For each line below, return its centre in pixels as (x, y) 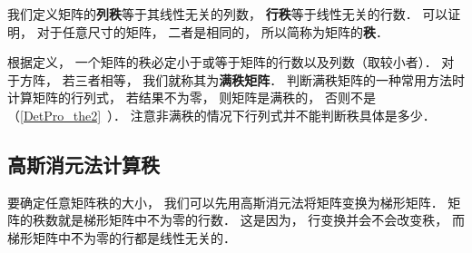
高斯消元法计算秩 (84, 164)
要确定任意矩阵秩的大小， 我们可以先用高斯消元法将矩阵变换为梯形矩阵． (226, 202)
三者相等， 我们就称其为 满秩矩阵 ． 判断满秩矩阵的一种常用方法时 (270, 79)
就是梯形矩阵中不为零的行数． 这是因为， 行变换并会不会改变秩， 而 (261, 220)
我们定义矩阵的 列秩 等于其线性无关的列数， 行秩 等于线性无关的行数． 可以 (228, 14)
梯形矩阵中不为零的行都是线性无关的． (122, 237)
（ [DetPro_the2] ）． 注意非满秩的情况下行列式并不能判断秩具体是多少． (221, 115)
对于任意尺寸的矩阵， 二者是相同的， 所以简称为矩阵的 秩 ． (212, 31)
